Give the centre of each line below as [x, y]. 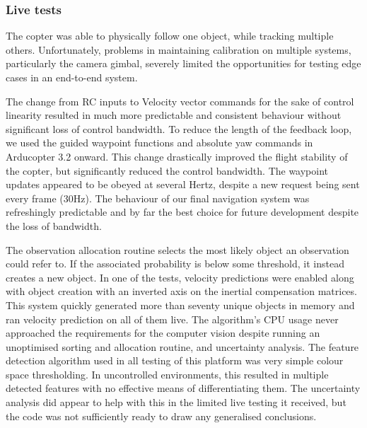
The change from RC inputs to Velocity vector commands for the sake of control [180, 101]
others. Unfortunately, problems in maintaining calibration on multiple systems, [179, 49]
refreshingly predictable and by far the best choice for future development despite [182, 212]
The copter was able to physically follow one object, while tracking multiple [170, 36]
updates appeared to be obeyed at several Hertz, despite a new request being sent [183, 184]
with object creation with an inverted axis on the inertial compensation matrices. [181, 291]
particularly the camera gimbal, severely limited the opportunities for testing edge [183, 63]
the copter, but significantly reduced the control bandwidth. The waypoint [167, 170]
